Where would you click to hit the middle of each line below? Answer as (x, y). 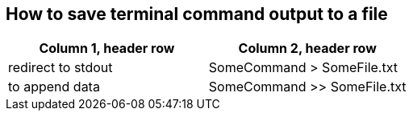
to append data (54, 87)
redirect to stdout (60, 68)
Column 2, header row (307, 48)
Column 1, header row (107, 48)
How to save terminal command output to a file (197, 14)
